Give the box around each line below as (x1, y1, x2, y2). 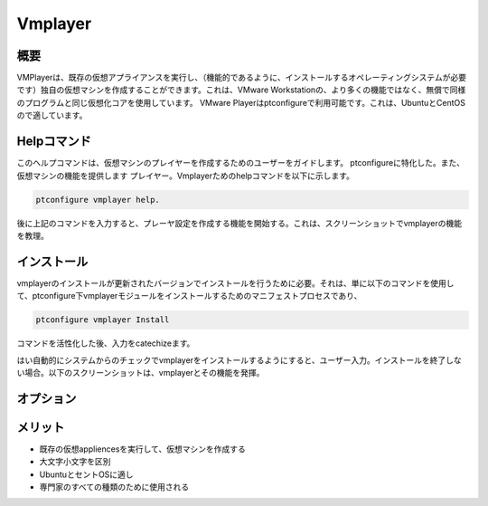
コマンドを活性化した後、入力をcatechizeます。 (16, 338, 195, 348)
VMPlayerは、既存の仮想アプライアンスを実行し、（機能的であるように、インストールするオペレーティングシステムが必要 (16, 72, 467, 83)
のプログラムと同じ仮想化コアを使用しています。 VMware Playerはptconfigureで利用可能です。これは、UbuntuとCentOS (16, 97, 465, 108)
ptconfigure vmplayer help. (35, 195, 160, 205)
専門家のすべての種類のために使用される (39, 482, 190, 492)
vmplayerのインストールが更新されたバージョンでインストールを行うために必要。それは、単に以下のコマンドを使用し (16, 277, 455, 289)
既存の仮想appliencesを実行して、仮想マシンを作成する (39, 444, 246, 454)
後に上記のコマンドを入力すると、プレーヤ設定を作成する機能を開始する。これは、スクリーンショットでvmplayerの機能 (16, 217, 463, 228)
